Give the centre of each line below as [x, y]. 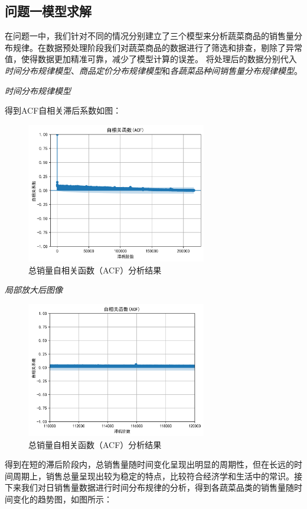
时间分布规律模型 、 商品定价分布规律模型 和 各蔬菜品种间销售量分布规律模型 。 [153, 70]
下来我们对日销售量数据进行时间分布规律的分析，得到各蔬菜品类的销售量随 [149, 487]
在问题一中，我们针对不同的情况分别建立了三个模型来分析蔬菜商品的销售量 [149, 36]
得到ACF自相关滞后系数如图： [63, 110]
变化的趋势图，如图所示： [62, 499]
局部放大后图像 [34, 290]
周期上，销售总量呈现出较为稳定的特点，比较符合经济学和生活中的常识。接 [157, 476]
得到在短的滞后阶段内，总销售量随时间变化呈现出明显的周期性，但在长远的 [149, 464]
